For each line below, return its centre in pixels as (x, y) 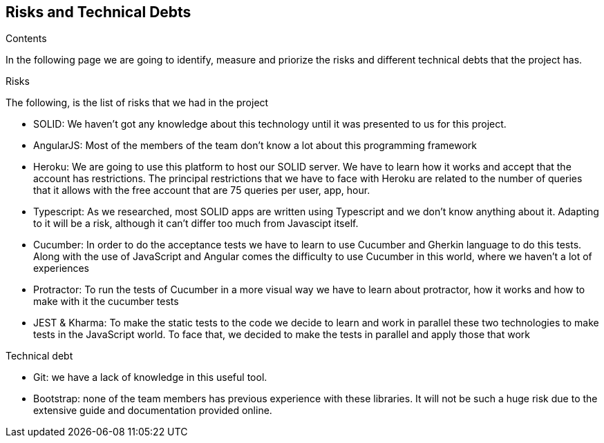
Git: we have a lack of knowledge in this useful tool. (150, 377)
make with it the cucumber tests (106, 302)
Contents (26, 39)
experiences (62, 268)
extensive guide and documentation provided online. (153, 411)
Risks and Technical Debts (98, 12)
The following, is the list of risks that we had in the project (137, 103)
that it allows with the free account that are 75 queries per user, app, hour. (202, 190)
